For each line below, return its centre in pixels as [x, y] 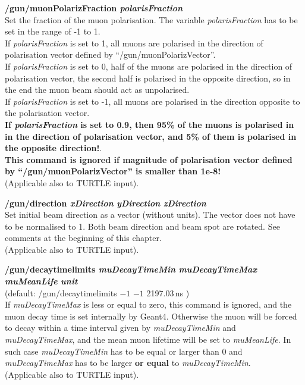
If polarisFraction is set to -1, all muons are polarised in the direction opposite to [152, 101]
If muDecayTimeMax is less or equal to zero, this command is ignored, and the [148, 304]
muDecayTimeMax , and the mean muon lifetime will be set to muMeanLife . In [148, 339]
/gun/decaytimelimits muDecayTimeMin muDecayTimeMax [131, 269]
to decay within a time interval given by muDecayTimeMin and [120, 328]
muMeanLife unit [41, 281]
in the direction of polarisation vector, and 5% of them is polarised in [151, 136]
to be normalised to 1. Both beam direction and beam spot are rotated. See [142, 226]
